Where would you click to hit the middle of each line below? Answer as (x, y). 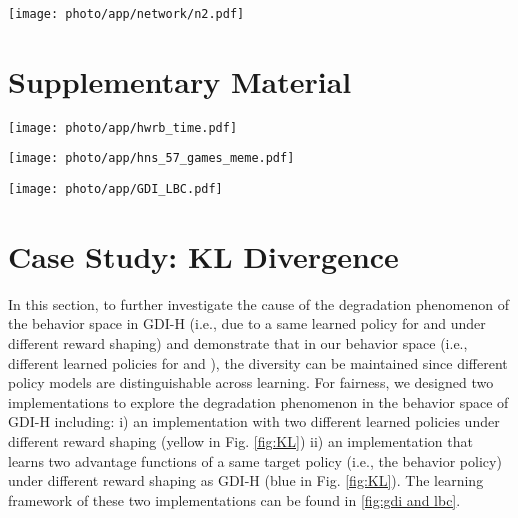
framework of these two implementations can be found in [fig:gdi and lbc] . (234, 499)
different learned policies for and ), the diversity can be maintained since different (258, 362)
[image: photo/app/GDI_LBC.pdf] (115, 189)
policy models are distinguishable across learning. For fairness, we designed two (251, 382)
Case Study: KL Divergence (203, 255)
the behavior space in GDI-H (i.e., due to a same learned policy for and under (247, 323)
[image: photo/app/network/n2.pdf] (126, 14)
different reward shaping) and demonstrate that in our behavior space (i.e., (238, 343)
